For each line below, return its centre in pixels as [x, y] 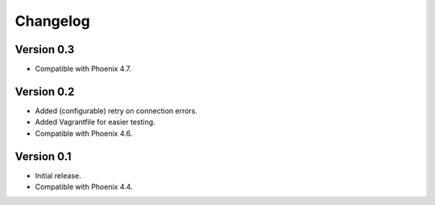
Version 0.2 [45, 91]
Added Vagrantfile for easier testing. [95, 122]
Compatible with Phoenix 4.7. [83, 69]
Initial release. [58, 175]
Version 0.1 [43, 156]
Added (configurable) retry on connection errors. [116, 111]
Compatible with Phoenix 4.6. [84, 133]
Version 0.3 [45, 49]
